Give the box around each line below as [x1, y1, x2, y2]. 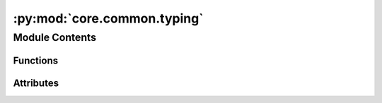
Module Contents [13, 31, 97, 44]
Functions [13, 54, 59, 66]
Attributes [13, 77, 59, 89]
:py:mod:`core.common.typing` [13, 11, 204, 26]
